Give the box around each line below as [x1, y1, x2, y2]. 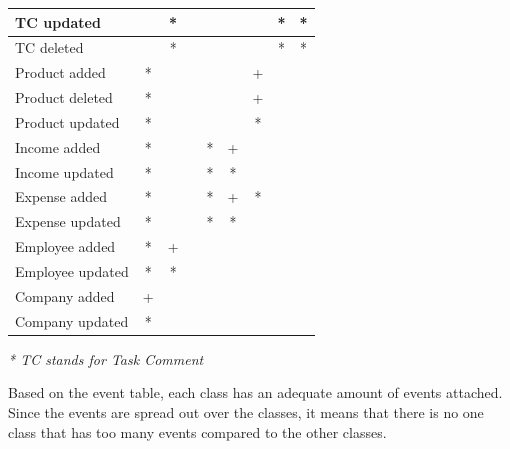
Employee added [15, 236, 116, 257]
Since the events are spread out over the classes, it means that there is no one [8, 401, 484, 422]
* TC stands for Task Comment [8, 348, 204, 369]
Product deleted [15, 87, 113, 108]
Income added [15, 136, 101, 157]
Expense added [15, 186, 108, 207]
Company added [15, 285, 115, 306]
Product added [15, 62, 106, 83]
